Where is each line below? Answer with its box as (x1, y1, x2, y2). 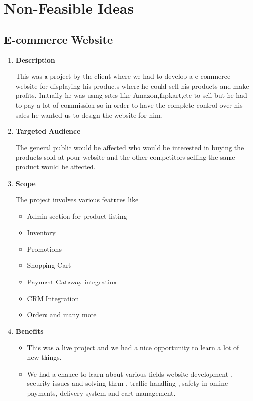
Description (15, 54, 55, 65)
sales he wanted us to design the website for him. (15, 109, 162, 119)
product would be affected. (15, 161, 96, 171)
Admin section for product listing (27, 211, 127, 221)
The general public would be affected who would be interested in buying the (15, 142, 244, 152)
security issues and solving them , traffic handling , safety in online (27, 378, 228, 388)
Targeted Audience (15, 126, 81, 136)
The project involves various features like (15, 194, 138, 205)
